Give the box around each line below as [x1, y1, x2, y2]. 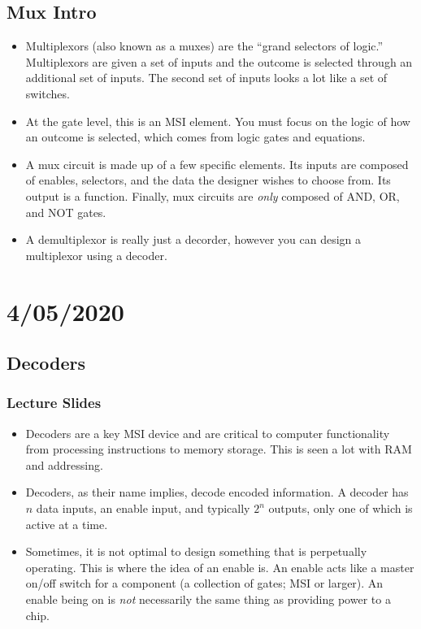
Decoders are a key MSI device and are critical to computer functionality [25, 424, 390, 441]
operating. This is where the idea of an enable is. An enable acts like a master [25, 558, 414, 575]
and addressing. [25, 456, 103, 473]
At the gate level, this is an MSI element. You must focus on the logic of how [25, 112, 410, 129]
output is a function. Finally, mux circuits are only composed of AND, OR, [25, 187, 400, 204]
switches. [25, 85, 70, 102]
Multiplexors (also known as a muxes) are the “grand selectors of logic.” [25, 37, 384, 54]
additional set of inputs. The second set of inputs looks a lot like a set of [25, 69, 388, 86]
